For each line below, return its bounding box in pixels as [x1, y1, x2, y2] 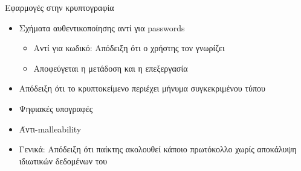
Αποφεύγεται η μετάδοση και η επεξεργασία [33, 61, 188, 74]
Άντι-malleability [19, 122, 82, 135]
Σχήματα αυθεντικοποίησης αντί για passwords [19, 21, 185, 34]
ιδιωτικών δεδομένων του [19, 154, 108, 167]
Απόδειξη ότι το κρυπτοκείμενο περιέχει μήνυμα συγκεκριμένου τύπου [19, 82, 265, 95]
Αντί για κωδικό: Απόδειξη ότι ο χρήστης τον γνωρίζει [33, 42, 225, 54]
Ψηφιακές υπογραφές [19, 102, 93, 114]
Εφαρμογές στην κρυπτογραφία [5, 1, 114, 13]
